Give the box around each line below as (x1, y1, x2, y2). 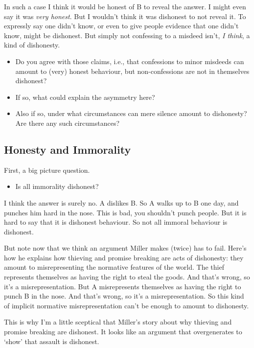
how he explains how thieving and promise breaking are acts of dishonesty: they (4, 252, 244, 262)
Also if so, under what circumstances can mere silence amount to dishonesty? (15, 108, 247, 118)
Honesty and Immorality (4, 141, 131, 157)
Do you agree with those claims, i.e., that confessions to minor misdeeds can (15, 56, 244, 66)
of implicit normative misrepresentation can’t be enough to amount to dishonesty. (4, 300, 249, 310)
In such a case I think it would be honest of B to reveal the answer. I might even (4, 1, 246, 11)
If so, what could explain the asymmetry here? (15, 92, 155, 102)
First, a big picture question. (4, 164, 90, 175)
